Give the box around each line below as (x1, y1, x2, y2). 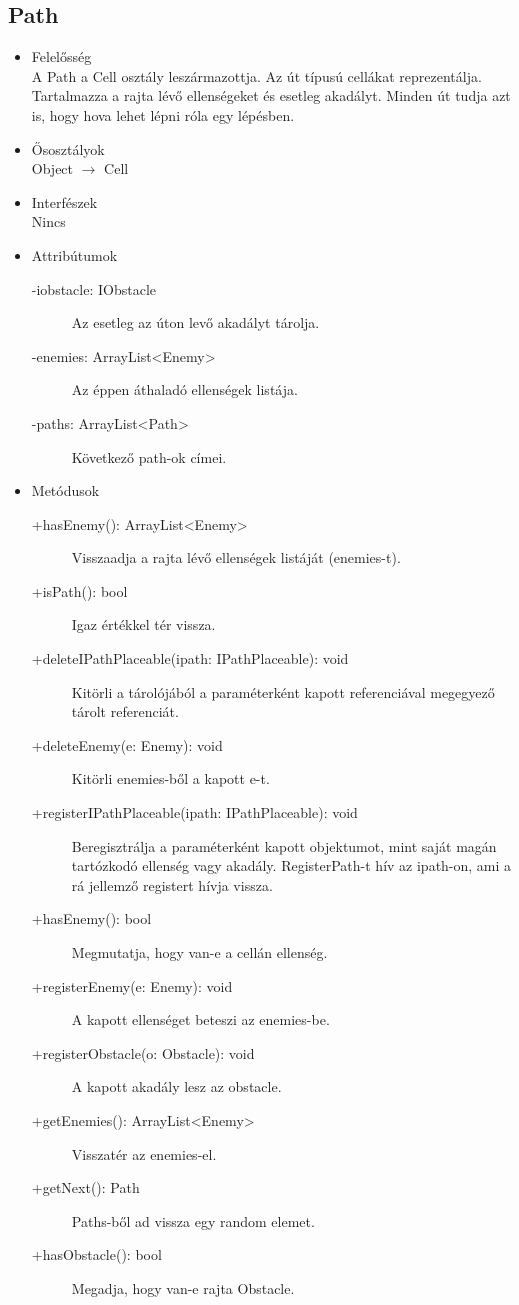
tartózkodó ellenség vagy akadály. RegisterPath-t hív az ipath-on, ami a (71, 855, 512, 876)
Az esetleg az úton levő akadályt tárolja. (71, 312, 320, 333)
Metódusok (31, 480, 100, 501)
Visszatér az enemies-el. (71, 1143, 217, 1164)
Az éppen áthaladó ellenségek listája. (71, 379, 298, 400)
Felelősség (31, 46, 92, 67)
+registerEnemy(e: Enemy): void (31, 975, 233, 996)
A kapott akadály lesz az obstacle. (71, 1076, 282, 1097)
